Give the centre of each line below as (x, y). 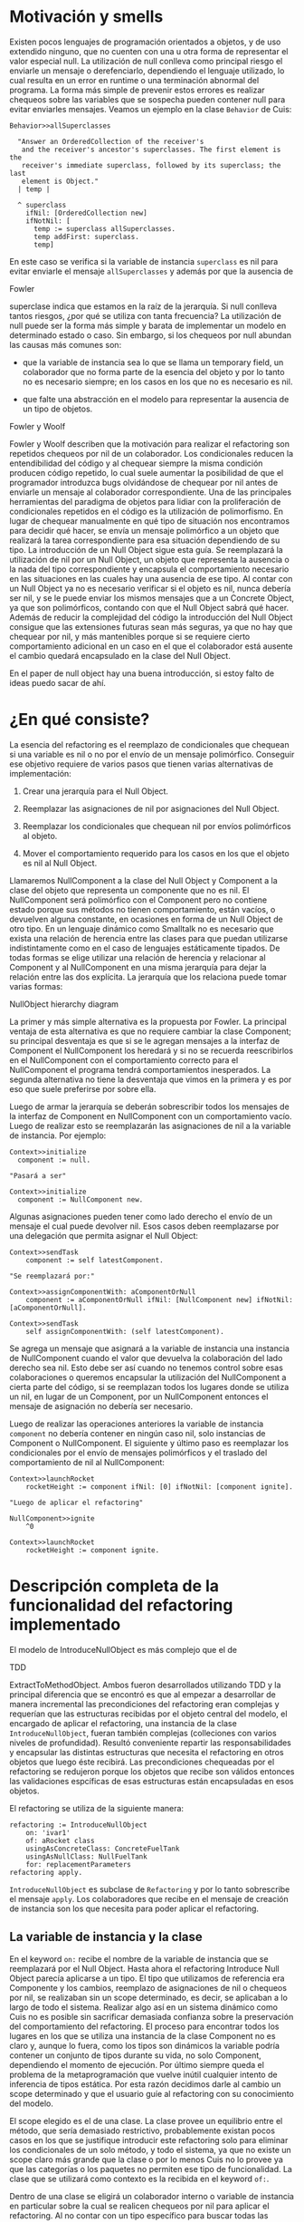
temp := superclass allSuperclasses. (104, 228)
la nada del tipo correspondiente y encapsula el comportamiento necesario (149, 569)
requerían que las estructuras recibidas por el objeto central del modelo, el (148, 1714)
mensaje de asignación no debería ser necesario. (101, 1406)
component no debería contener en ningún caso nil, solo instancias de (138, 1433)
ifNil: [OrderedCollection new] (86, 213)
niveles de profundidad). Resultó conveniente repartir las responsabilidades (151, 1743)
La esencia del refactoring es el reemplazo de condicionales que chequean (149, 744)
